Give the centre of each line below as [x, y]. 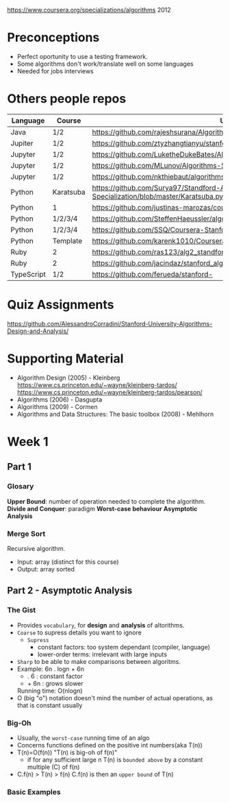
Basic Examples [34, 792]
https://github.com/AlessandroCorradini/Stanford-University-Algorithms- [110, 323]
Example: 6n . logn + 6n [50, 669]
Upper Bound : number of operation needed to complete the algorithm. [106, 501]
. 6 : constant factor [55, 676]
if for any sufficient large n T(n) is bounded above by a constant [115, 759]
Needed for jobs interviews [55, 71]
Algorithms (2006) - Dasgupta [60, 399]
